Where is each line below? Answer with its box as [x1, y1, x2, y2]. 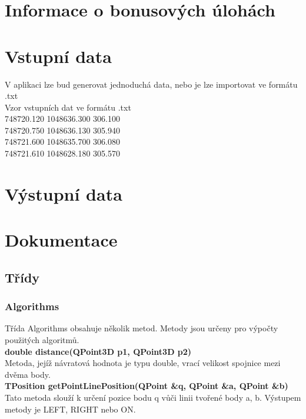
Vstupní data [5, 44, 112, 68]
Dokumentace [5, 228, 118, 252]
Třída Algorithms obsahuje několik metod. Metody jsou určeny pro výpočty [5, 322, 278, 334]
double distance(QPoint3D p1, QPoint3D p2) [5, 345, 192, 357]
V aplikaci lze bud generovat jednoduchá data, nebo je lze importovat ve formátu [5, 78, 298, 90]
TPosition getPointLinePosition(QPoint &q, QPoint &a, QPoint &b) [5, 380, 288, 392]
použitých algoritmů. [5, 334, 79, 345]
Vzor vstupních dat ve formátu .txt [5, 101, 131, 113]
